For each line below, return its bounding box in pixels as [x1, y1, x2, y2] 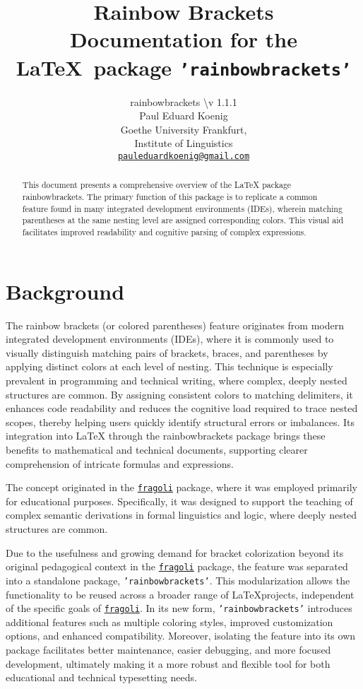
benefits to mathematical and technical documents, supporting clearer [6, 442, 308, 457]
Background [6, 276, 125, 305]
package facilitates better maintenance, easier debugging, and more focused [6, 642, 331, 656]
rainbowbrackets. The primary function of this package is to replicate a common [22, 191, 318, 203]
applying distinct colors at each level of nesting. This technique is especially [6, 359, 333, 374]
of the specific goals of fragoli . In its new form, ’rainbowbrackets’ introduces [6, 601, 352, 616]
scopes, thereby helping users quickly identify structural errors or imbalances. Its [6, 414, 355, 429]
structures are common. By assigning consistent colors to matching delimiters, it [6, 387, 353, 401]
